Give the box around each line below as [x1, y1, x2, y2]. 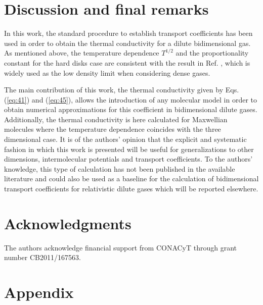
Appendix [4, 282, 74, 302]
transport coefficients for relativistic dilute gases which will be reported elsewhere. [4, 183, 258, 194]
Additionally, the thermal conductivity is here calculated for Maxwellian [4, 114, 228, 124]
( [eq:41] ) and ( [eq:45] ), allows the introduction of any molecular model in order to [4, 94, 257, 105]
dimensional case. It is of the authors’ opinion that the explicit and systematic [4, 134, 247, 144]
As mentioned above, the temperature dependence [4, 47, 159, 58]
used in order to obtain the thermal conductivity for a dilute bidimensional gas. [4, 37, 251, 48]
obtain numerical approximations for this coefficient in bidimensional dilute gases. [4, 104, 257, 115]
